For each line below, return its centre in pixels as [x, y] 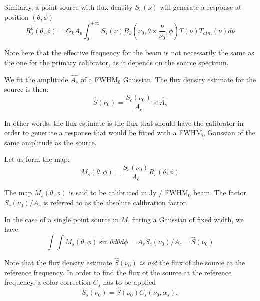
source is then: [26, 89]
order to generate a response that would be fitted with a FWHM [103, 132]
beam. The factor [220, 193]
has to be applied [129, 282]
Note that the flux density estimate [58, 263]
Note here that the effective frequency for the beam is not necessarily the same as [129, 52]
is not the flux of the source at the [192, 263]
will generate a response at [201, 7]
